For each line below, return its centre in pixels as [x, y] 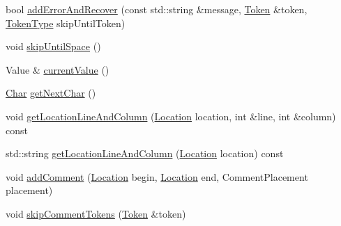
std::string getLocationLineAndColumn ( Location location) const [145, 153]
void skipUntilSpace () [53, 46]
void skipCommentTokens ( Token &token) [96, 213]
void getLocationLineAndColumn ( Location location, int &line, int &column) [171, 116]
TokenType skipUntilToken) [66, 23]
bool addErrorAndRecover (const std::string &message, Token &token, [157, 9]
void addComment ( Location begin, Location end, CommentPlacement [157, 176]
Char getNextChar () [51, 93]
